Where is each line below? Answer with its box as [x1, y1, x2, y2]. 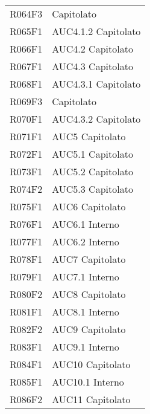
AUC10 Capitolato [52, 357, 131, 371]
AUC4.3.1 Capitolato [52, 77, 141, 91]
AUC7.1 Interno [52, 270, 119, 283]
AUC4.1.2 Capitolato [52, 24, 141, 38]
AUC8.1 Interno [52, 305, 119, 319]
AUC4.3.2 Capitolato [52, 112, 141, 126]
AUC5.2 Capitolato [52, 164, 133, 178]
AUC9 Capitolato [52, 322, 126, 336]
